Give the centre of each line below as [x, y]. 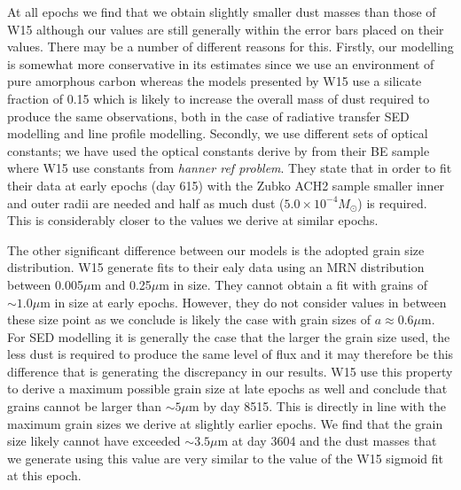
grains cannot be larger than [85, 406]
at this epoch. [44, 475]
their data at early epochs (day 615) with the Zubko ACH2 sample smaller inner [226, 185]
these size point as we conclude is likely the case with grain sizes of [189, 319]
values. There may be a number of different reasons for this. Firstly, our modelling [230, 47]
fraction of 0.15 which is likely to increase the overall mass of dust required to [219, 98]
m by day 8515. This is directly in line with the [317, 406]
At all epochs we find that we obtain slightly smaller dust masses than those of [222, 12]
